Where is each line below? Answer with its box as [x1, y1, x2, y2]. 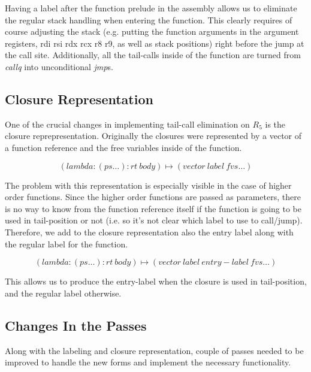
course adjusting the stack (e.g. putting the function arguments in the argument [5, 25, 299, 38]
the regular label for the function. [5, 237, 128, 250]
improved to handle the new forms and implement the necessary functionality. [5, 356, 291, 368]
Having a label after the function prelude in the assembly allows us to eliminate [5, 2, 297, 14]
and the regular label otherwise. [5, 286, 122, 299]
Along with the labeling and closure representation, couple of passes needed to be [5, 344, 304, 356]
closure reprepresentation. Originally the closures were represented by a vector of [5, 129, 302, 142]
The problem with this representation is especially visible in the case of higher [5, 179, 292, 191]
